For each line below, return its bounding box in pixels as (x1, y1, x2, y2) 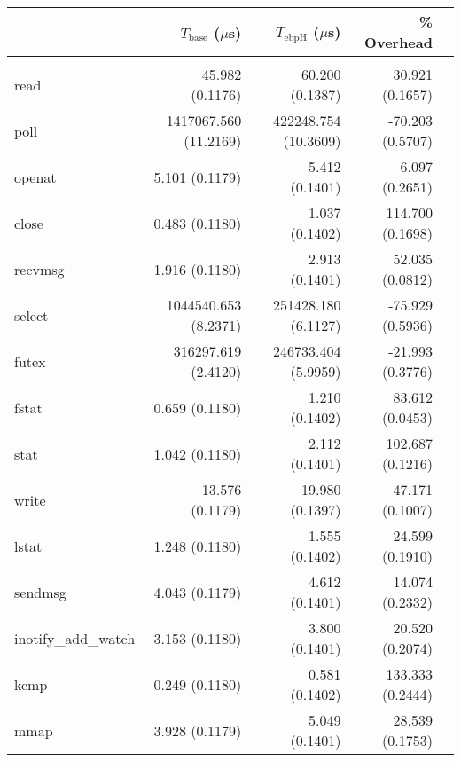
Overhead (364, 32, 433, 52)
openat (14, 166, 57, 187)
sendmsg (14, 581, 66, 602)
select (14, 304, 49, 326)
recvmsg (14, 258, 65, 279)
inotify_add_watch (14, 627, 136, 648)
